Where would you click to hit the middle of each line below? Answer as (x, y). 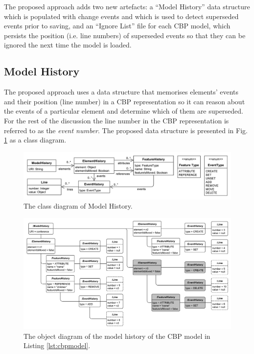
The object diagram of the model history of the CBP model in (117, 336)
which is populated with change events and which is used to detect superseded (121, 16)
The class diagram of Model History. (78, 206)
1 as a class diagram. (35, 140)
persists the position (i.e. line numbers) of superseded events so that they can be (125, 35)
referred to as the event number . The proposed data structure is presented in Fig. (126, 130)
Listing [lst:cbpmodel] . (57, 345)
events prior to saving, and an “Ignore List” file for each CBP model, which (117, 26)
